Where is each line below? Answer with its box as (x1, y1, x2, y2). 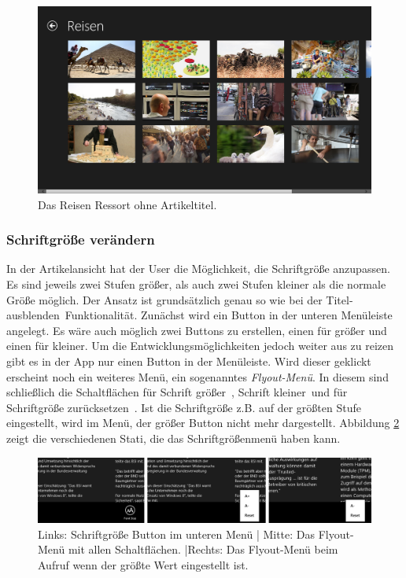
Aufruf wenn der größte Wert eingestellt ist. (38, 557, 249, 573)
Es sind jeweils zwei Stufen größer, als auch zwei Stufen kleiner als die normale (6, 276, 386, 293)
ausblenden (6, 307, 60, 323)
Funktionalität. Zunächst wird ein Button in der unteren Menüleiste (65, 307, 393, 323)
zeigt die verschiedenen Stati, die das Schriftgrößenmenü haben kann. (6, 430, 341, 447)
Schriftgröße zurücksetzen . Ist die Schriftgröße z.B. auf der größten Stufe (6, 399, 361, 415)
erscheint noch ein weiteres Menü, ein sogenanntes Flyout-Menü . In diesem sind (6, 368, 389, 385)
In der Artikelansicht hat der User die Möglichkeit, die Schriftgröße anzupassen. (6, 260, 390, 277)
